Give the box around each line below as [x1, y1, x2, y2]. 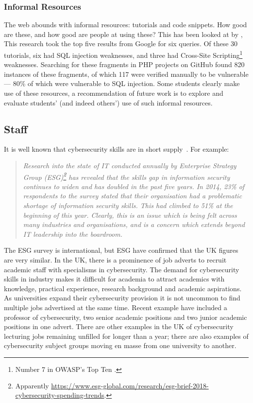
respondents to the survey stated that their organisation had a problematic [23, 191, 242, 201]
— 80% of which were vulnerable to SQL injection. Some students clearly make [4, 78, 240, 88]
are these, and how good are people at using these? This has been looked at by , [4, 29, 243, 39]
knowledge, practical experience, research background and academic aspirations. [4, 283, 242, 293]
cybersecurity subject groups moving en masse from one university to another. [4, 340, 236, 350]
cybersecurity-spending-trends [15, 390, 104, 400]
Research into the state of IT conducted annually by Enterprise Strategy [23, 160, 236, 171]
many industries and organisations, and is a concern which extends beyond [23, 219, 245, 229]
